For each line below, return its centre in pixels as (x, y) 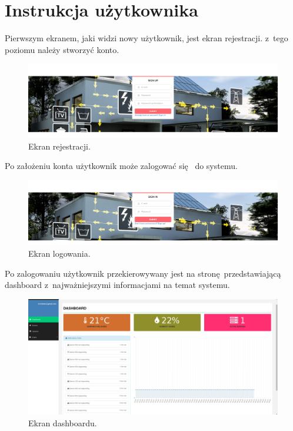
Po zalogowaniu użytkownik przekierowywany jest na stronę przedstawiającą (143, 273)
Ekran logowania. (59, 253)
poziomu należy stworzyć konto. (62, 49)
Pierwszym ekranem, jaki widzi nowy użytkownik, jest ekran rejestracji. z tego (146, 38)
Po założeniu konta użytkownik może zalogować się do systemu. (121, 166)
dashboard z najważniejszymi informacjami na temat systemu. (117, 285)
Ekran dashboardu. (63, 422)
